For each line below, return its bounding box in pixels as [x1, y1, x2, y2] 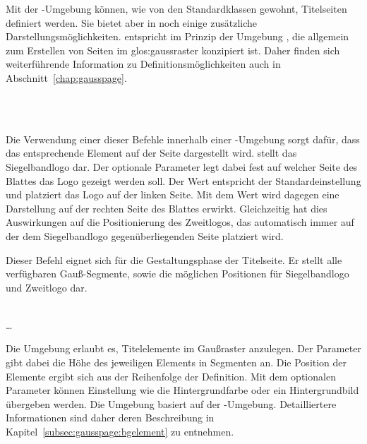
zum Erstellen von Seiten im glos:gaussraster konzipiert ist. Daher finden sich [6, 42, 340, 57]
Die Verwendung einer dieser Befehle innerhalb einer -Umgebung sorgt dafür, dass [6, 131, 360, 146]
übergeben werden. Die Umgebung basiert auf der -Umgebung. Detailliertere [6, 396, 337, 411]
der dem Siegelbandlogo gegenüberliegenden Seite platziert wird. [6, 228, 284, 243]
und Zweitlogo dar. [6, 280, 88, 294]
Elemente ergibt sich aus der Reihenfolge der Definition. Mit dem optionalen [6, 368, 336, 383]
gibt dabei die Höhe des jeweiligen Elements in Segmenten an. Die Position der [6, 355, 347, 370]
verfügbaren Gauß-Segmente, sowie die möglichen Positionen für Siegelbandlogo [6, 266, 349, 281]
